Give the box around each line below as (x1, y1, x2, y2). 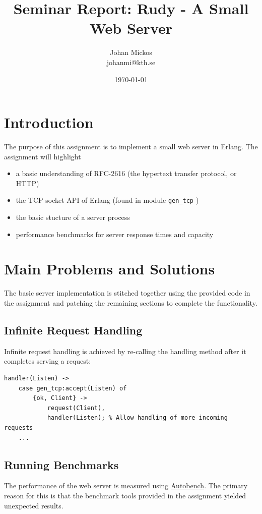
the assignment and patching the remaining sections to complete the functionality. (4, 297, 257, 308)
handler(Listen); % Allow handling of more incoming (47, 414, 228, 422)
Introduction (4, 112, 94, 133)
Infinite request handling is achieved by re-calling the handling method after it (4, 346, 246, 356)
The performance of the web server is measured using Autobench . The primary (4, 480, 248, 491)
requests (4, 424, 33, 431)
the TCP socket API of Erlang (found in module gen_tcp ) (16, 195, 199, 205)
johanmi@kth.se (106, 56, 156, 67)
